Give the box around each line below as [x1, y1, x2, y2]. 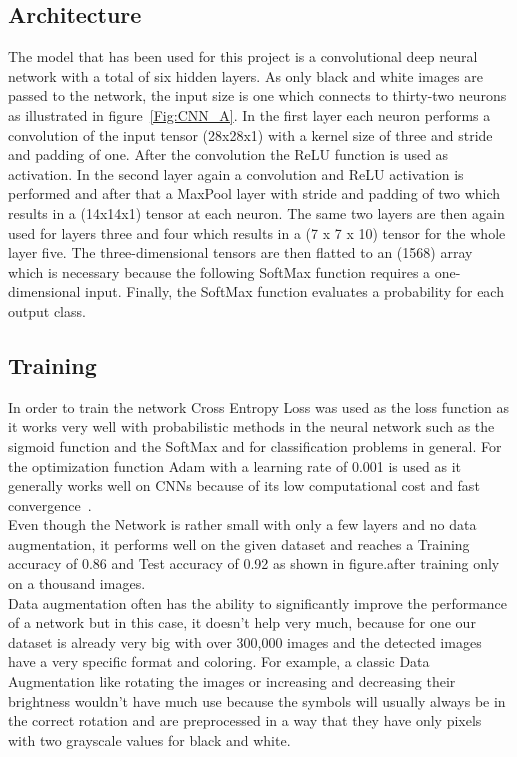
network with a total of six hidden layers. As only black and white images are [8, 65, 483, 86]
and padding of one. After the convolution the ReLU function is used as [8, 144, 449, 165]
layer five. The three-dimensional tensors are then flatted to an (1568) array [8, 242, 473, 263]
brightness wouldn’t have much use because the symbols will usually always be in [8, 690, 506, 711]
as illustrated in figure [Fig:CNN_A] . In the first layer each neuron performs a [8, 104, 491, 125]
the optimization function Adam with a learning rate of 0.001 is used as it [8, 455, 461, 476]
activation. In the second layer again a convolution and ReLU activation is [8, 163, 464, 184]
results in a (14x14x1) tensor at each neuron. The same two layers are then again [8, 202, 505, 223]
